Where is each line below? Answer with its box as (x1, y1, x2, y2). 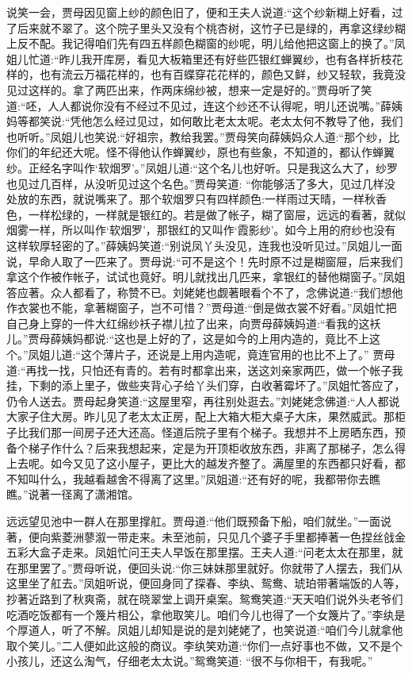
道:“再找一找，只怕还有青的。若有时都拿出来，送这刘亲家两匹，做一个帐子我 (6, 361, 403, 378)
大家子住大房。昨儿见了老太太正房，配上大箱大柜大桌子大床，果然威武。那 (6, 408, 395, 425)
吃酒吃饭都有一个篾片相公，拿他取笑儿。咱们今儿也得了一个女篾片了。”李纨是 (6, 606, 406, 622)
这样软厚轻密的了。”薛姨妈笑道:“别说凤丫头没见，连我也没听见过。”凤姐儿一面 (6, 237, 402, 253)
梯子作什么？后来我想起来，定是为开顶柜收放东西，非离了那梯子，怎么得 (28, 439, 406, 456)
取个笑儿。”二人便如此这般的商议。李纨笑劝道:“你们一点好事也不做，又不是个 (6, 637, 403, 653)
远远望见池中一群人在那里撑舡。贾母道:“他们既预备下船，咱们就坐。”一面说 (6, 513, 392, 529)
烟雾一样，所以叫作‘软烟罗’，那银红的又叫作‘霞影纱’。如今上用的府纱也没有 (6, 221, 396, 238)
